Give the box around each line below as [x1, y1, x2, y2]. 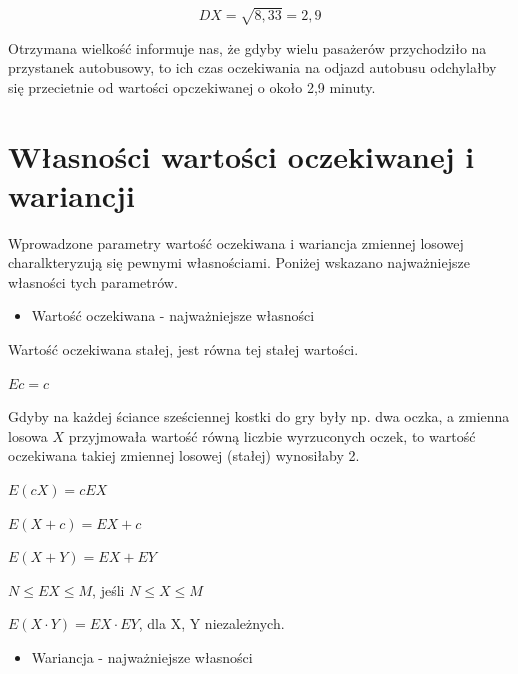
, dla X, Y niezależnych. [138, 613, 285, 634]
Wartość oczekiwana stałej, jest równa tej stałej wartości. [8, 339, 359, 360]
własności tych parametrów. [8, 271, 178, 292]
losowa [8, 425, 48, 446]
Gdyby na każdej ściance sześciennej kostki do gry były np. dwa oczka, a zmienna [8, 406, 510, 427]
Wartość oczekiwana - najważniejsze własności [31, 305, 315, 326]
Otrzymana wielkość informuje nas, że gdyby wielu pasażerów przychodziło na [8, 37, 487, 58]
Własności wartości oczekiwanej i [8, 135, 475, 176]
